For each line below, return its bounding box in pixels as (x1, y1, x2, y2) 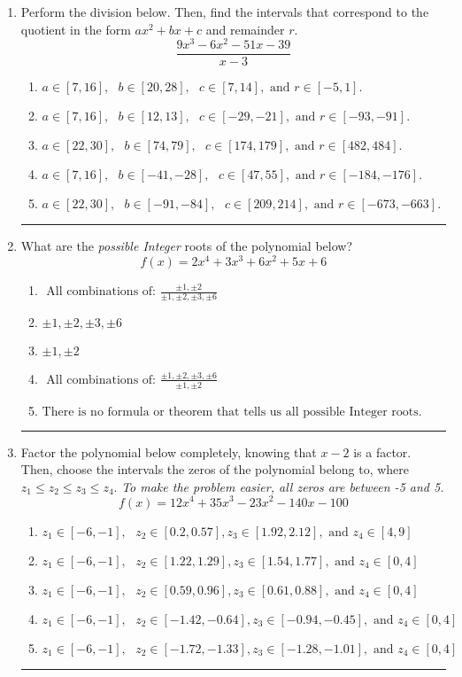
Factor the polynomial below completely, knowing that (20, 442, 317, 461)
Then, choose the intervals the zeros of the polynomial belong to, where (20, 460, 410, 479)
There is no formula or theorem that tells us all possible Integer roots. (42, 405, 422, 418)
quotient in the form (20, 19, 131, 38)
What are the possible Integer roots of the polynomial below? (20, 237, 353, 255)
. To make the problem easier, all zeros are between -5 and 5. (113, 477, 444, 495)
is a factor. (353, 442, 412, 461)
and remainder (205, 19, 285, 38)
